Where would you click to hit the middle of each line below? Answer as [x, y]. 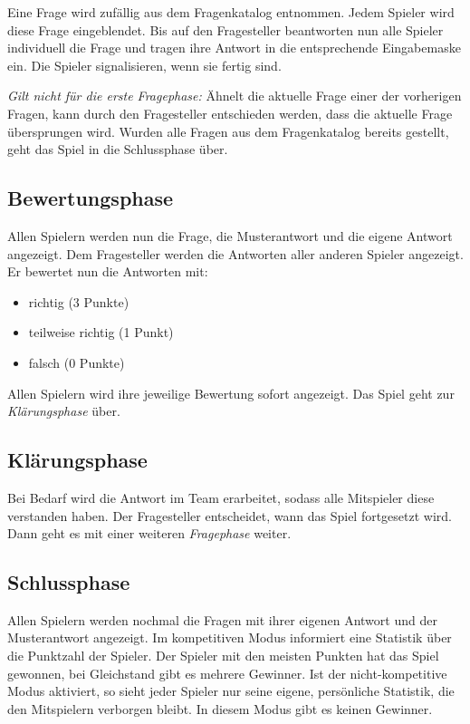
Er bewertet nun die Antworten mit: [108, 271]
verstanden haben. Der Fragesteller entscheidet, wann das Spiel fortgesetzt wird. [230, 515]
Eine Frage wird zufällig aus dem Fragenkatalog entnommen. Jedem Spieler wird [231, 12]
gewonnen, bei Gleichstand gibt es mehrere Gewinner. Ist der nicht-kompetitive [227, 673]
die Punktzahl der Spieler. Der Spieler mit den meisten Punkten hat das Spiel [223, 656]
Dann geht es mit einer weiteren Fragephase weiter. [149, 533]
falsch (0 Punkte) [77, 362]
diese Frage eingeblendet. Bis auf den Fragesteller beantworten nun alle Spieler [225, 29]
